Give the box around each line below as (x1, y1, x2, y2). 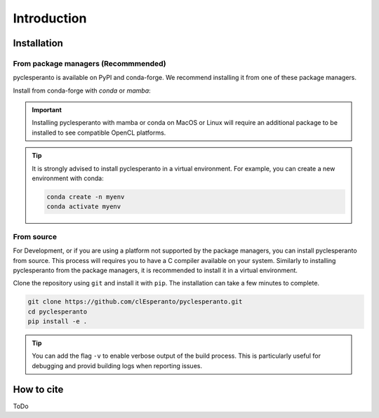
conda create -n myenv (46, 193, 125, 201)
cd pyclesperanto (27, 307, 88, 316)
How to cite (13, 383, 64, 396)
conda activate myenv (46, 203, 121, 210)
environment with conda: (32, 174, 105, 182)
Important (32, 106, 62, 114)
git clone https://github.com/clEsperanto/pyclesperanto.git (27, 298, 243, 306)
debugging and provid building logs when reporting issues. (32, 361, 203, 370)
